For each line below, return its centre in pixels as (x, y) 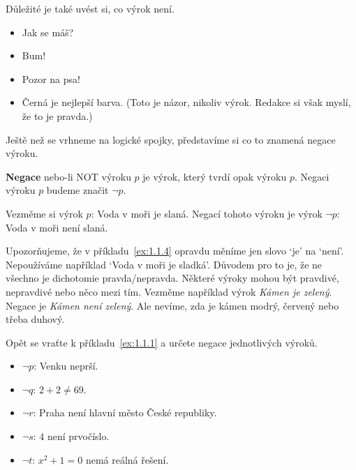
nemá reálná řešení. (127, 459)
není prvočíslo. (78, 436)
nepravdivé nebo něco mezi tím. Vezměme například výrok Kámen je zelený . (169, 291)
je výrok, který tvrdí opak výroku (215, 176)
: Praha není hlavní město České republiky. (125, 412)
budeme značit (77, 190)
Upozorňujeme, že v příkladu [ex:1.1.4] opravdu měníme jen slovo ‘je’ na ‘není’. (175, 251)
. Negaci (312, 176)
